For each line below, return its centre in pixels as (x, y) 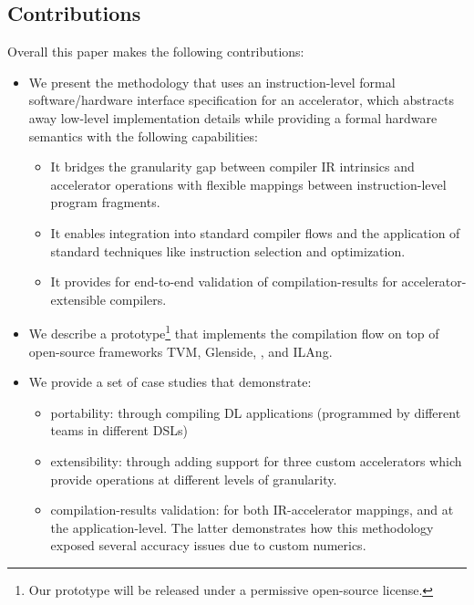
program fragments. (105, 202)
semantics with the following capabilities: (143, 136)
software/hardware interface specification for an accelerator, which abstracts (241, 100)
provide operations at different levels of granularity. (194, 479)
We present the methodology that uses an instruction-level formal (212, 82)
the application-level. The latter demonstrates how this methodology (242, 527)
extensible (78, 299)
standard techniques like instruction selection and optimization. (228, 250)
